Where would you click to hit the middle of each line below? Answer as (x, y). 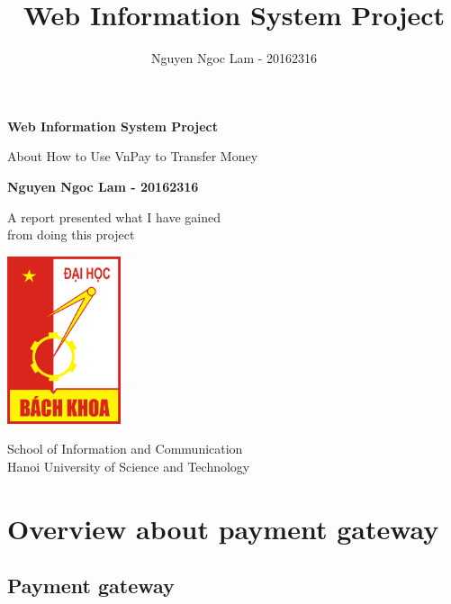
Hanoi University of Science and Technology (129, 466)
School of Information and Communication (125, 449)
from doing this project (71, 234)
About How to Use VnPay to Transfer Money (133, 156)
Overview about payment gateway (223, 528)
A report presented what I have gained (114, 216)
